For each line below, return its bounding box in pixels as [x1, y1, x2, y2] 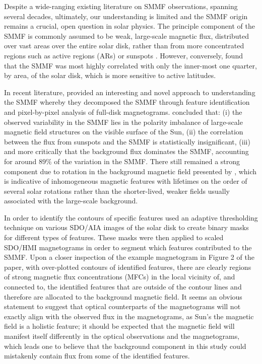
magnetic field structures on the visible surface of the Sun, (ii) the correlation [4, 126, 243, 137]
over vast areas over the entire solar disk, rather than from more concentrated [4, 40, 244, 51]
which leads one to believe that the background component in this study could [4, 340, 246, 351]
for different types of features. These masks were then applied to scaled [4, 232, 224, 243]
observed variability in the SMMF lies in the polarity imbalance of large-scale [4, 116, 243, 127]
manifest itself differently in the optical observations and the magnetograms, [4, 331, 240, 341]
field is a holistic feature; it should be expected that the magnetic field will [4, 321, 235, 331]
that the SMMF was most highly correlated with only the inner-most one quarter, [4, 60, 257, 70]
